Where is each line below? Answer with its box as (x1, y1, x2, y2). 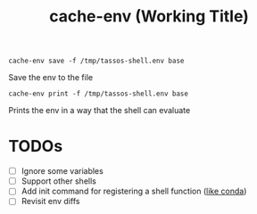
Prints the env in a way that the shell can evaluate (8, 105, 191, 116)
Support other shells (21, 176, 97, 186)
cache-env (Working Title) (49, 6, 249, 27)
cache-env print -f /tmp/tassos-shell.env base (8, 89, 189, 99)
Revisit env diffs (21, 196, 80, 207)
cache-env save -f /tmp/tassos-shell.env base (8, 56, 185, 66)
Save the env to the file (8, 72, 94, 83)
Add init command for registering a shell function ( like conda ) (21, 185, 247, 197)
